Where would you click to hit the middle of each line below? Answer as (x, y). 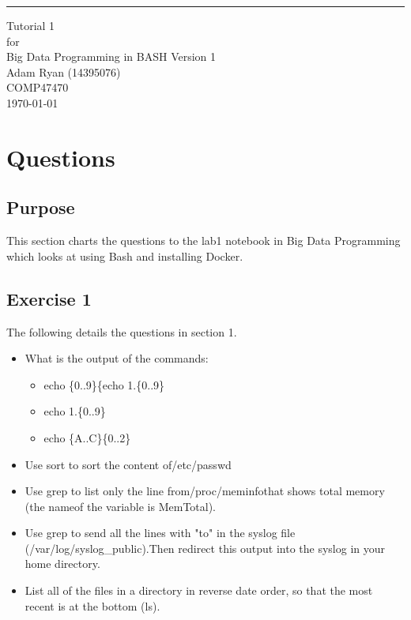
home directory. (62, 564)
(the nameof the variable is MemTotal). (121, 506)
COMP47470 (38, 87)
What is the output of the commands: (117, 358)
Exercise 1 (49, 298)
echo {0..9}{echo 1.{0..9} (104, 384)
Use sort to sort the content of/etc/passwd (128, 464)
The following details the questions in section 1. (122, 331)
